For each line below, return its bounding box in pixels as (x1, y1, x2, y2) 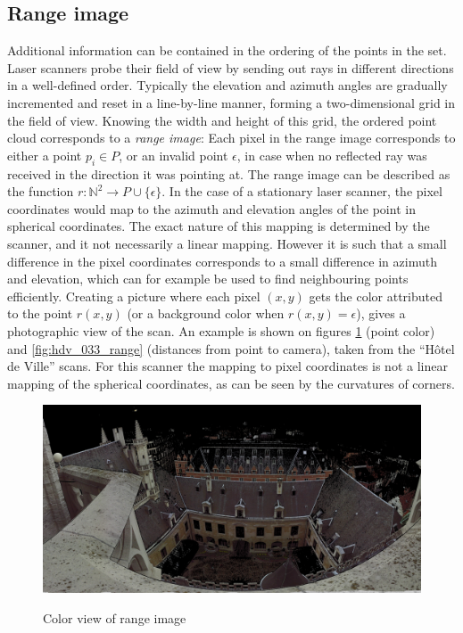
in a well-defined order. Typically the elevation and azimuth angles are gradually (7, 76, 448, 95)
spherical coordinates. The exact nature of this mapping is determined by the (7, 217, 430, 235)
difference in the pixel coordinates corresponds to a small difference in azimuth (7, 251, 437, 270)
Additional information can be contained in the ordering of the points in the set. (7, 41, 447, 60)
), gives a (356, 304, 406, 323)
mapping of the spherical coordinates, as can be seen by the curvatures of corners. (7, 374, 455, 392)
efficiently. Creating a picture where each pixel (7, 286, 260, 305)
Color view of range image (43, 609, 186, 628)
